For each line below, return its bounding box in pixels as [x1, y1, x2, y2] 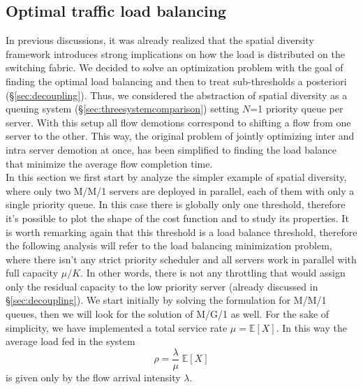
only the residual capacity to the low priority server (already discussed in [6, 279, 318, 293]
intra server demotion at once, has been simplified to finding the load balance [6, 142, 337, 156]
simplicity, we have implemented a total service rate [6, 320, 228, 335]
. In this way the [276, 320, 347, 335]
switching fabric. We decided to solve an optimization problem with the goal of [6, 60, 343, 75]
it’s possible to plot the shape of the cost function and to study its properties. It [6, 210, 349, 225]
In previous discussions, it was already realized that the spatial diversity [6, 33, 314, 47]
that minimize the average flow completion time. [6, 156, 213, 170]
